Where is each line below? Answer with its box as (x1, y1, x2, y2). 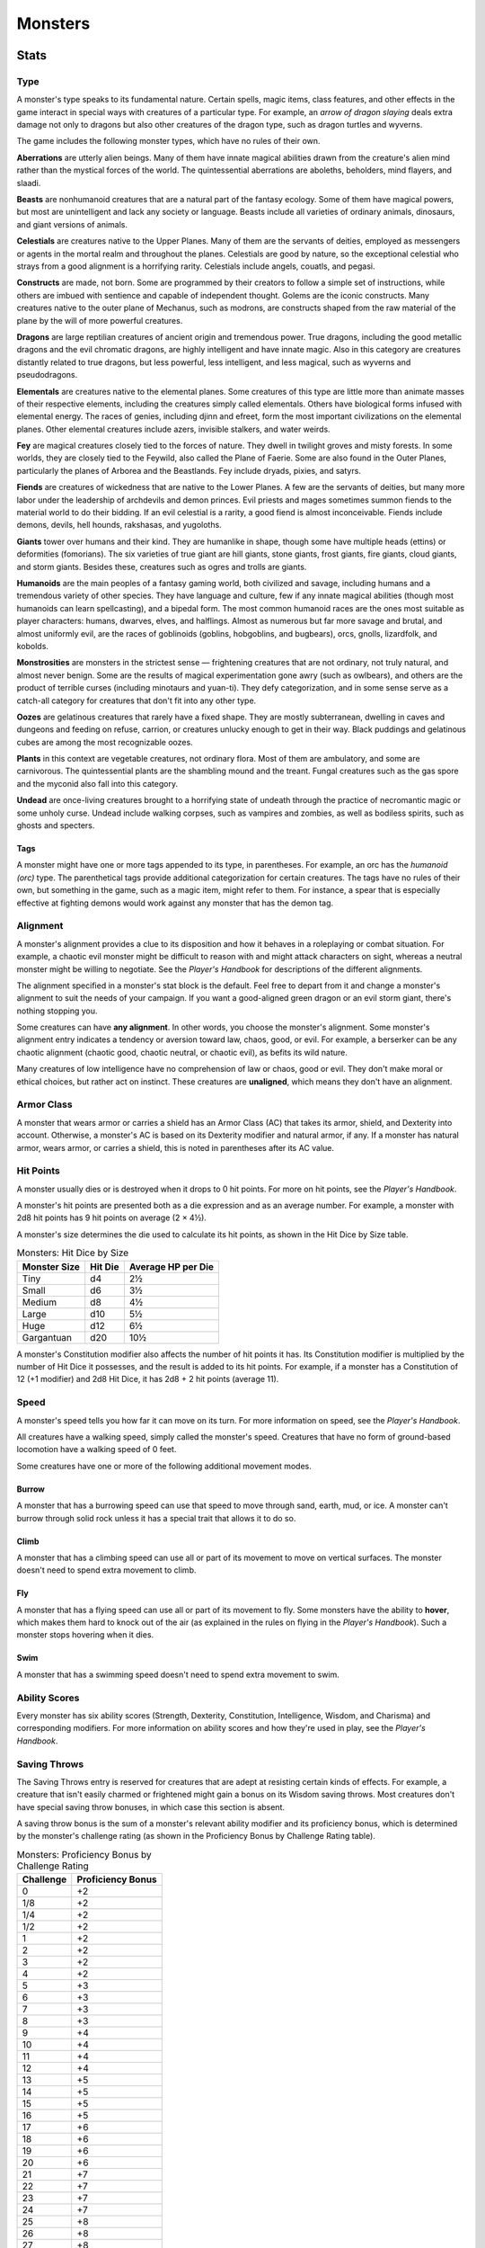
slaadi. (16, 177, 41, 188)
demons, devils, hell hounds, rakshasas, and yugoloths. (16, 520, 222, 531)
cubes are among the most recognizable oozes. (16, 736, 193, 747)
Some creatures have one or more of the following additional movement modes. (16, 1460, 312, 1471)
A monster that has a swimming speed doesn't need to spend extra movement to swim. (16, 1669, 340, 1680)
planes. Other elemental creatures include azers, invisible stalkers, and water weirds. (16, 424, 331, 434)
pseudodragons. (16, 370, 78, 380)
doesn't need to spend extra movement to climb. (16, 1565, 197, 1575)
